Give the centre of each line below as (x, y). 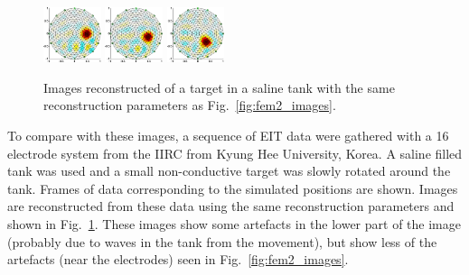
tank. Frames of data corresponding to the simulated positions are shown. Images (233, 188)
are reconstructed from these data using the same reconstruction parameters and (231, 206)
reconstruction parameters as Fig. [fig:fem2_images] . (190, 105)
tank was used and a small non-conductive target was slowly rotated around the (229, 171)
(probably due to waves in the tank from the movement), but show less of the (222, 241)
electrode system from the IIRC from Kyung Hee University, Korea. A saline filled (235, 153)
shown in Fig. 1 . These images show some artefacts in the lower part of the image (234, 223)
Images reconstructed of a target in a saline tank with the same (219, 87)
